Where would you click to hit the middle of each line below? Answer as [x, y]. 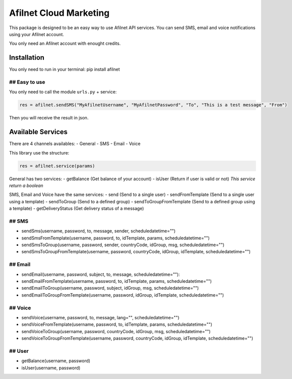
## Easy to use [27, 82]
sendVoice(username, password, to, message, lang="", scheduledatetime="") [100, 317]
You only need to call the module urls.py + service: [63, 92]
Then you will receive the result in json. [49, 118]
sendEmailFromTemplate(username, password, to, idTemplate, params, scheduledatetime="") [117, 281]
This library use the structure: [39, 152]
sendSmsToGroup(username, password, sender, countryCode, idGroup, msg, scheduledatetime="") [123, 245]
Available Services [38, 132]
